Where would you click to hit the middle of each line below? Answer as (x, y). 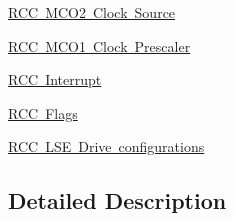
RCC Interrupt (55, 79)
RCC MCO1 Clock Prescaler (99, 45)
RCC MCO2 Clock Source (92, 12)
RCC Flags (43, 112)
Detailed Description (117, 200)
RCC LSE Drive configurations (106, 146)
